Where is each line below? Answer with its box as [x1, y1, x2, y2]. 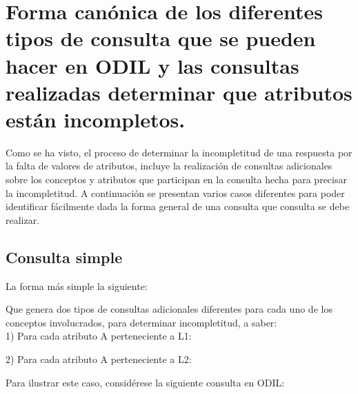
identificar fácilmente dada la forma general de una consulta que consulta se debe [6, 199, 350, 214]
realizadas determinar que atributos [6, 78, 352, 106]
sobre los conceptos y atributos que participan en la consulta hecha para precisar [6, 172, 347, 187]
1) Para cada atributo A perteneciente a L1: [6, 329, 192, 343]
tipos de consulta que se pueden [6, 24, 316, 52]
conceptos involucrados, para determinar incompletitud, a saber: [6, 315, 277, 329]
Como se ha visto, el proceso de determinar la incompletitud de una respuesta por [6, 145, 352, 159]
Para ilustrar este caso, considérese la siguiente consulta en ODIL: [6, 375, 285, 389]
